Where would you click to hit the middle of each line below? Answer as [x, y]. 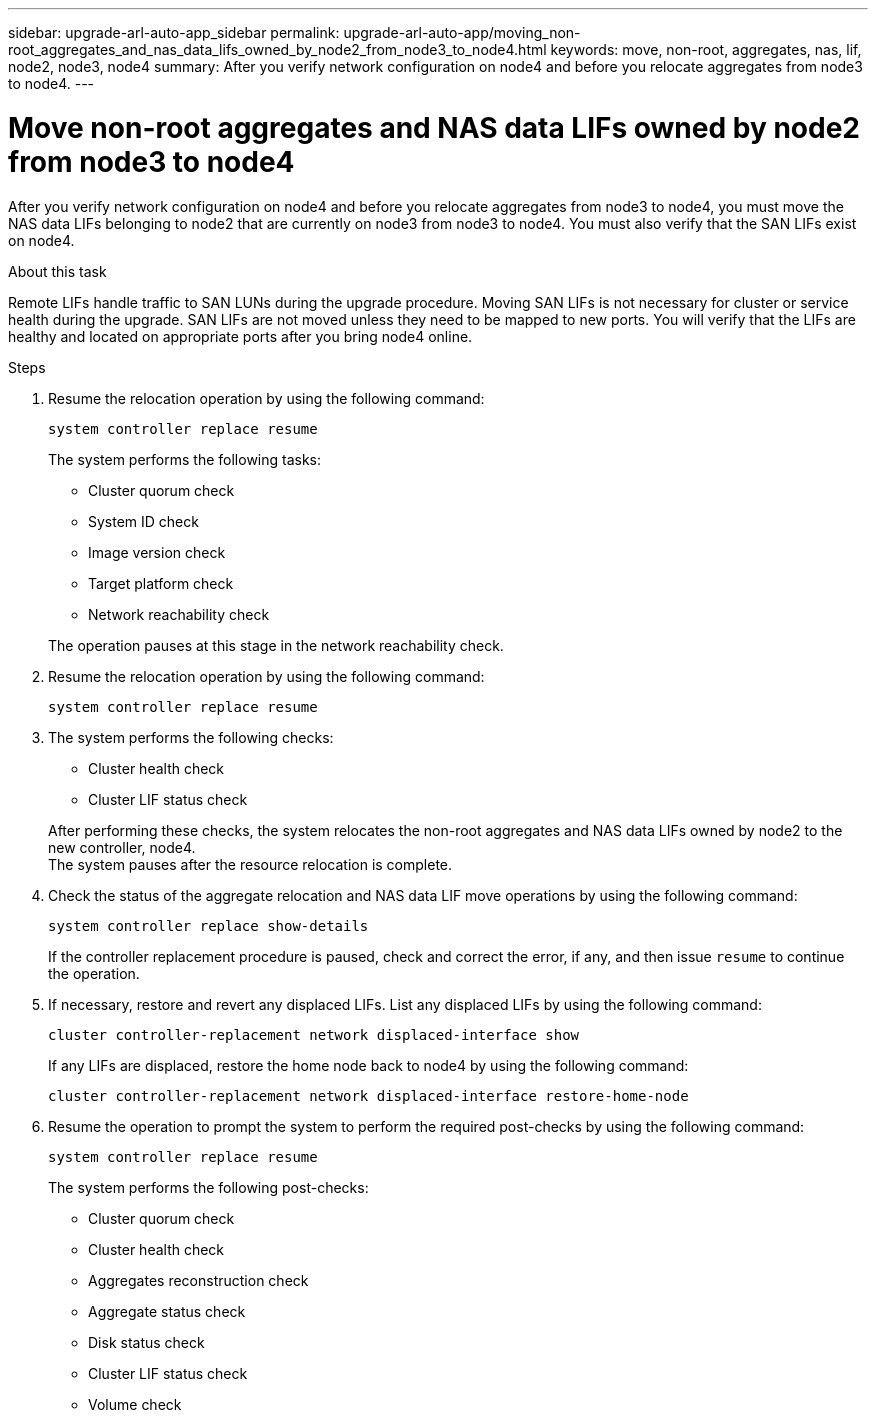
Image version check [157, 552]
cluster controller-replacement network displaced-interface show [314, 1034]
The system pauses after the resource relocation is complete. [250, 864]
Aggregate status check [167, 1311]
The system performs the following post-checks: [208, 1187]
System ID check [143, 521]
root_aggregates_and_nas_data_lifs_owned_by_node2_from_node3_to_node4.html [277, 49]
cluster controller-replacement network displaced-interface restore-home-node [368, 1095]
